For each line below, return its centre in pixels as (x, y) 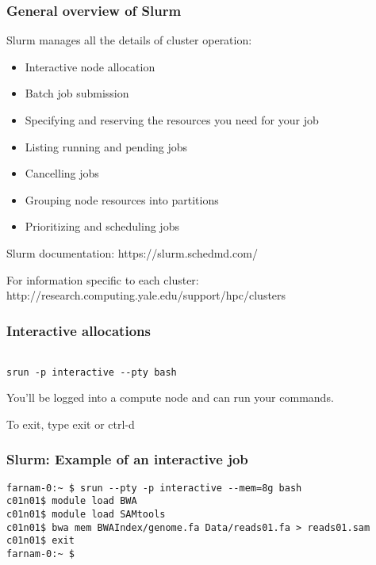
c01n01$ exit (40, 541)
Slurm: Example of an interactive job (127, 459)
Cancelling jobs (62, 173)
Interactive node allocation (90, 66)
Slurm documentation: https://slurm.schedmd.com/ (132, 252)
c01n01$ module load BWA (72, 501)
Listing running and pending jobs (106, 146)
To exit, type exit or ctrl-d (71, 424)
